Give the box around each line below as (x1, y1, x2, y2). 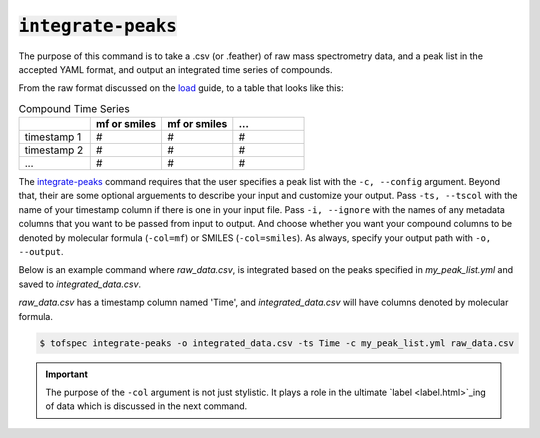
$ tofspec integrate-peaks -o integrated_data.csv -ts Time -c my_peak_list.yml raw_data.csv (39, 337, 515, 349)
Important (45, 368, 89, 380)
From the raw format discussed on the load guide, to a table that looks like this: (18, 82, 344, 94)
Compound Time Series (18, 101, 130, 115)
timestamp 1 (24, 130, 82, 144)
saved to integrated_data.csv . (18, 278, 142, 290)
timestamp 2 (24, 143, 84, 157)
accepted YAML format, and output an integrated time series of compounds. (18, 63, 333, 75)
